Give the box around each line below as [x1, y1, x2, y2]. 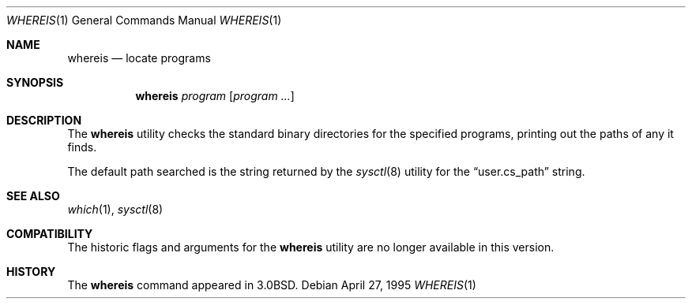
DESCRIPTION [6, 113, 82, 127]
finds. [67, 140, 97, 154]
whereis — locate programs [67, 51, 211, 65]
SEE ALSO [6, 189, 60, 203]
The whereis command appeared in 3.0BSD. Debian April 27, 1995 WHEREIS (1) [67, 278, 476, 292]
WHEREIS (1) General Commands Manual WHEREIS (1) [6, 13, 282, 27]
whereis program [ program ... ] [135, 89, 295, 102]
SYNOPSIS [6, 76, 64, 89]
